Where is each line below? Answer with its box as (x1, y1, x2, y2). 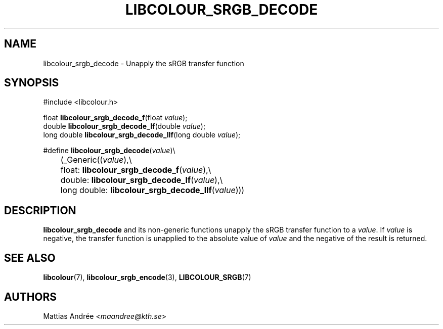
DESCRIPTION (4, 204, 76, 217)
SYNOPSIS (4, 76, 59, 89)
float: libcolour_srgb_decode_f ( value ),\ (60, 165, 211, 175)
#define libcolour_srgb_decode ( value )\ (43, 146, 175, 155)
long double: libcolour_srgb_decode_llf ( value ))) (60, 185, 245, 196)
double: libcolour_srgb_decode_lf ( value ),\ (60, 175, 223, 185)
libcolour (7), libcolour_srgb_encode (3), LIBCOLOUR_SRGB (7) (43, 273, 251, 282)
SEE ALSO (4, 251, 56, 264)
